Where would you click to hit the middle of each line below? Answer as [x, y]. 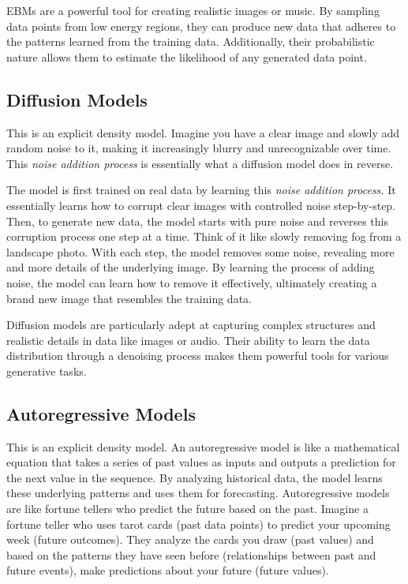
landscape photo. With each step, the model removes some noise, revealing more [200, 251]
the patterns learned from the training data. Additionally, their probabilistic [191, 41]
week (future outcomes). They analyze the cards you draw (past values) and [190, 539]
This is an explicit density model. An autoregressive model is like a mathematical [203, 446]
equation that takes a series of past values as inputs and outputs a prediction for [201, 462]
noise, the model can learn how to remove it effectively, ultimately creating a [192, 282]
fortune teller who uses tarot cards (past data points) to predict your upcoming [198, 524]
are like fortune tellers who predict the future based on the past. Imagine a [187, 509]
